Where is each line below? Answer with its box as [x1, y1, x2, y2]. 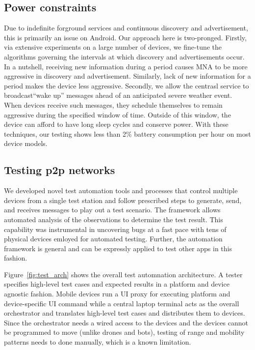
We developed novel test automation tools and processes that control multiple [4, 185, 238, 196]
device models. [4, 138, 48, 148]
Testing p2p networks [4, 162, 115, 177]
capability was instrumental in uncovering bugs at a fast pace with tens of [4, 224, 227, 234]
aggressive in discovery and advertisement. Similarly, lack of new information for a [4, 71, 251, 81]
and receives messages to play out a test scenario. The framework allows [4, 204, 221, 215]
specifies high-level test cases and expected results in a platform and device [4, 279, 229, 289]
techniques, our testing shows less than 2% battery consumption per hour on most [4, 128, 251, 139]
